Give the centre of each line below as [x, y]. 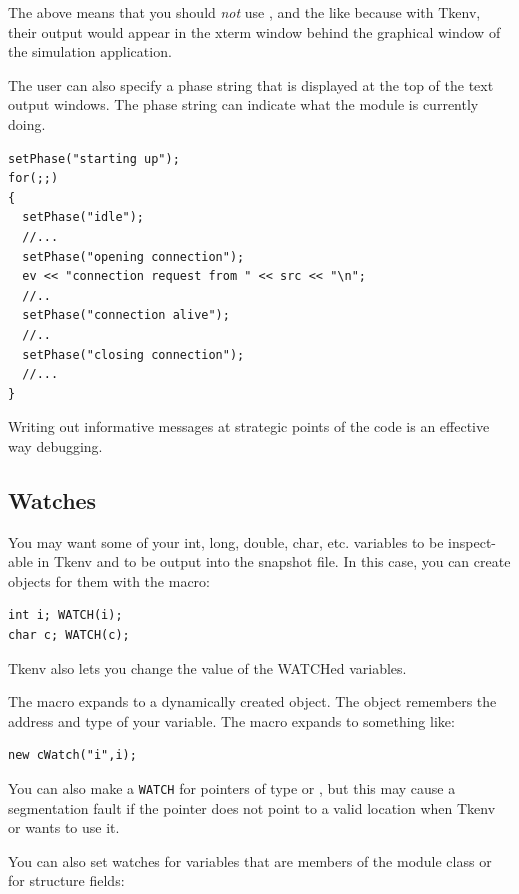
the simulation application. [90, 51]
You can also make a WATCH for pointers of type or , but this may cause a [232, 788]
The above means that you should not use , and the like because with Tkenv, [244, 12]
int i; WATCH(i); [65, 615]
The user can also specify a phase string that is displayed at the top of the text [251, 84]
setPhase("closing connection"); [133, 354]
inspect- [472, 541]
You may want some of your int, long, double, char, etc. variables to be [226, 541]
